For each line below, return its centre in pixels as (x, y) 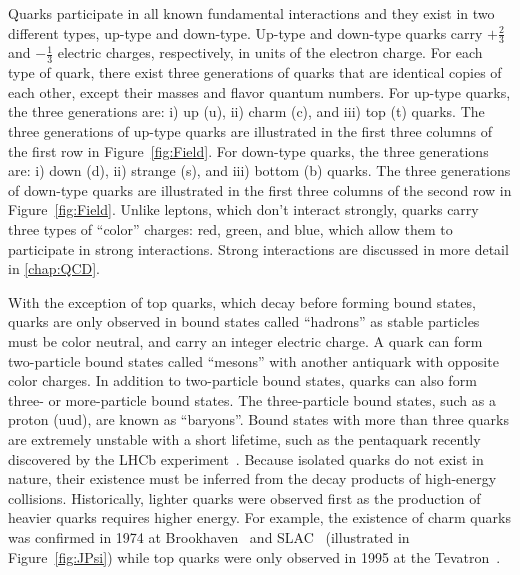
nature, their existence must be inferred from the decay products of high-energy (252, 478)
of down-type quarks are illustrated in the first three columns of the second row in (260, 189)
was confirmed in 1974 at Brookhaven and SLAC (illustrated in (209, 536)
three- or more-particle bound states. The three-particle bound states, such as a (252, 399)
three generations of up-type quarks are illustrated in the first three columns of (250, 131)
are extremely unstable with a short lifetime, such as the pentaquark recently (244, 438)
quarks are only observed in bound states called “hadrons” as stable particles (244, 321)
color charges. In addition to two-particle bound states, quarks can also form (242, 380)
